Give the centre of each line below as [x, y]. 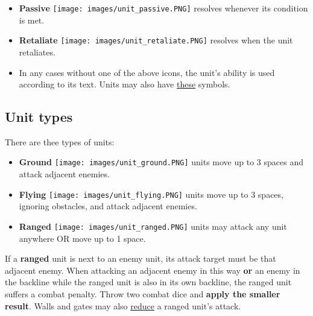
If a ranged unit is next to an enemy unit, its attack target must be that [141, 258]
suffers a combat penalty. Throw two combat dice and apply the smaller [143, 294]
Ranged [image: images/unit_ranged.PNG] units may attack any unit [153, 226]
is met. [32, 20]
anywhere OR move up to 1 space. [82, 238]
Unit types [39, 117]
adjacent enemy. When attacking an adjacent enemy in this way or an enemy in [153, 270]
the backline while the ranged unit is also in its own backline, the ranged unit [148, 282]
